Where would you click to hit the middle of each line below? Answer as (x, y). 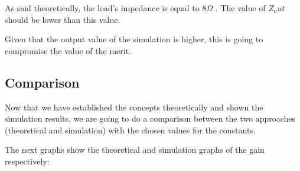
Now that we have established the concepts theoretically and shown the (134, 107)
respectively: (27, 161)
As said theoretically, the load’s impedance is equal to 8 (106, 8)
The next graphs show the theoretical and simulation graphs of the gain (135, 150)
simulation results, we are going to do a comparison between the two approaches (150, 118)
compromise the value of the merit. (68, 50)
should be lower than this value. (63, 19)
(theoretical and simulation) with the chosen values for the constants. (130, 130)
